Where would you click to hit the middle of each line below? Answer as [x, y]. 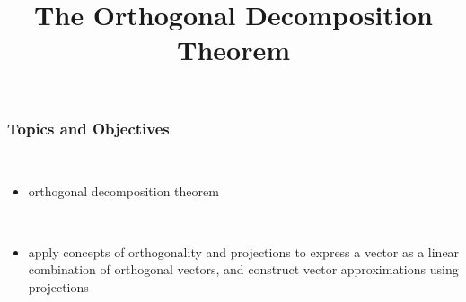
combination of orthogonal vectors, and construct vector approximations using [243, 269]
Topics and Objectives [88, 128]
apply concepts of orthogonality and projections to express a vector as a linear [244, 251]
